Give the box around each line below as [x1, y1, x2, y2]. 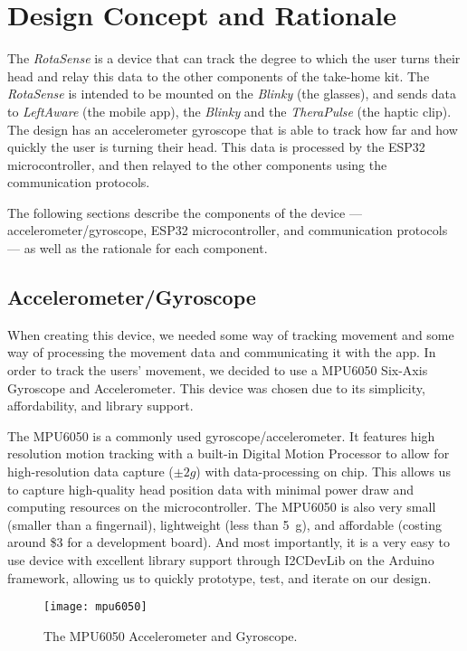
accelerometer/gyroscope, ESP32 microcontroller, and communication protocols [7, 221, 448, 240]
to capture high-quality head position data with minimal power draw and [7, 479, 415, 498]
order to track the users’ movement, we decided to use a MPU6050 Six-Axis [7, 361, 428, 380]
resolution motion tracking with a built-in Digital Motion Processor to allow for [7, 444, 450, 463]
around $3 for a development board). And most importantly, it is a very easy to [7, 533, 450, 552]
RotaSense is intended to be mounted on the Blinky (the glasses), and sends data [7, 84, 457, 103]
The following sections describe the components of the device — [7, 203, 362, 222]
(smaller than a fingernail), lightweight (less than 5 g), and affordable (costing [7, 514, 442, 533]
